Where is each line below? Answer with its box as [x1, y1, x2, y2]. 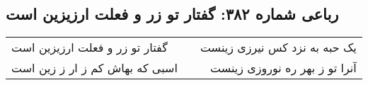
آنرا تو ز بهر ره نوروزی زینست [209, 59, 357, 76]
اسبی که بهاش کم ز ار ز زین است [11, 59, 178, 76]
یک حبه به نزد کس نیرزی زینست [200, 39, 357, 56]
